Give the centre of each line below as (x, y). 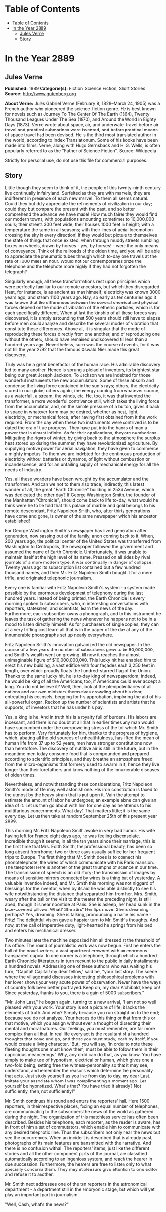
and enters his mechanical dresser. (41, 930)
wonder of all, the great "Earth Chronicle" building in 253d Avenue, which (80, 489)
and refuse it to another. (30, 1174)
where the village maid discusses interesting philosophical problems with (80, 977)
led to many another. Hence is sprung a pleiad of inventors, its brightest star (82, 370)
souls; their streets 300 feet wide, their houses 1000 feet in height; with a (80, 224)
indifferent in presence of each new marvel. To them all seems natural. (77, 198)
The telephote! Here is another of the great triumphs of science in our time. (82, 867)
